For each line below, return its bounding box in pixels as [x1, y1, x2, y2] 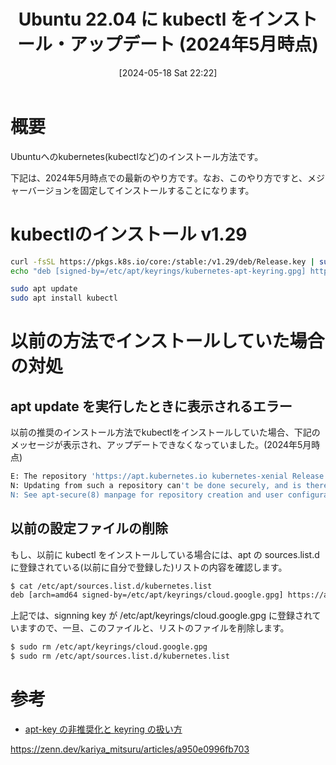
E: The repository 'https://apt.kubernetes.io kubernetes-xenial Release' [10, 471, 329, 482]
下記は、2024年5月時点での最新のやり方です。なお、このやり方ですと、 [10, 171, 308, 184]
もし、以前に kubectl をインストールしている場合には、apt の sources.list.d [10, 548, 320, 560]
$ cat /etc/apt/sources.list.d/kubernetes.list [10, 581, 213, 591]
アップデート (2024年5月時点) [69, 33, 319, 56]
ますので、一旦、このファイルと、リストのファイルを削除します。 [18, 622, 290, 634]
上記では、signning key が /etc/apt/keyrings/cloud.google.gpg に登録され [10, 610, 313, 622]
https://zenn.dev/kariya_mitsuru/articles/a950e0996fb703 [10, 743, 250, 755]
